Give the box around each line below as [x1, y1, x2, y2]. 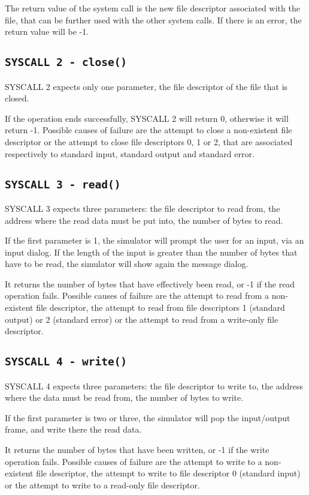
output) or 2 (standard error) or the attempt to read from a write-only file [5, 313, 278, 325]
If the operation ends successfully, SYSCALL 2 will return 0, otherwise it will [5, 112, 289, 124]
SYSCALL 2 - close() [5, 56, 128, 69]
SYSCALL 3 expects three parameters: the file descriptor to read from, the [5, 202, 280, 214]
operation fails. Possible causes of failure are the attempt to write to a [5, 455, 262, 467]
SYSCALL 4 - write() [5, 355, 128, 368]
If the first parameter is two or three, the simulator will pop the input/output [5, 411, 290, 424]
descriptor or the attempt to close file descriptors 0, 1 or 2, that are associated [5, 135, 293, 148]
